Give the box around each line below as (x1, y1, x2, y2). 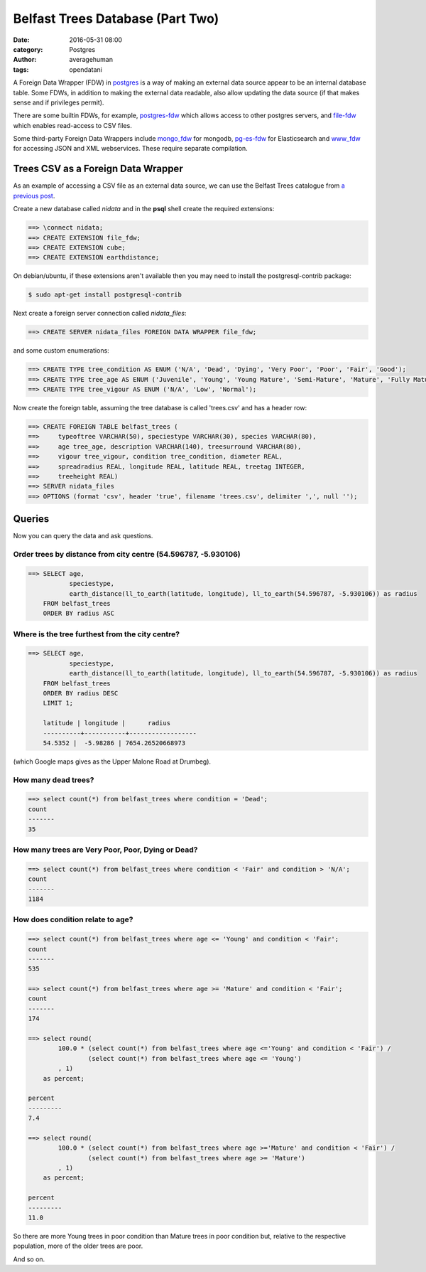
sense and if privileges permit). (13, 98, 104, 107)
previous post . (13, 191, 55, 200)
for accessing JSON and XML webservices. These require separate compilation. (13, 144, 248, 153)
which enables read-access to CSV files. (13, 121, 133, 129)
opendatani (69, 65, 103, 74)
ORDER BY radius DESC (43, 690, 119, 697)
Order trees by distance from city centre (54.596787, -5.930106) (13, 549, 241, 559)
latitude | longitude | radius (43, 719, 170, 727)
